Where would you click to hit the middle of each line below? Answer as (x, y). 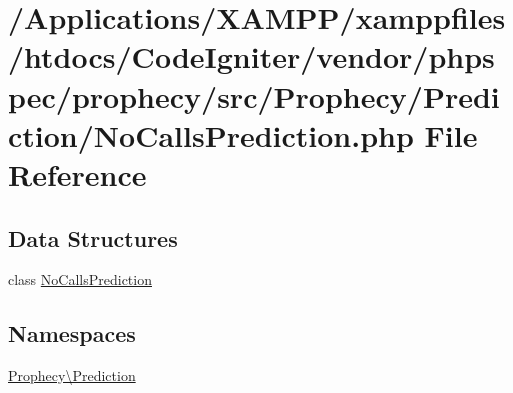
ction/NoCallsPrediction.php (211, 134)
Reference (77, 173)
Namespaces (72, 333)
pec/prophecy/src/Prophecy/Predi (254, 95)
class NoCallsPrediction (80, 279)
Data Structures (93, 237)
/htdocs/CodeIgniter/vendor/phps (251, 56)
